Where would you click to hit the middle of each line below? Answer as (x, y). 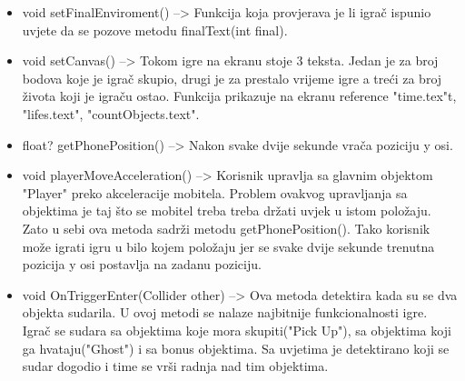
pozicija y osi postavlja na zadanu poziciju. (142, 264)
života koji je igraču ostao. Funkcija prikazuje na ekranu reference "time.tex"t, (239, 96)
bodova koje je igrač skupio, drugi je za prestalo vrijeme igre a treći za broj (232, 78)
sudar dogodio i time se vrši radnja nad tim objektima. (175, 366)
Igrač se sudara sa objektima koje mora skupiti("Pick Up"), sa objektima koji (237, 330)
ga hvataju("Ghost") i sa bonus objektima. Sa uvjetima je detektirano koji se (236, 348)
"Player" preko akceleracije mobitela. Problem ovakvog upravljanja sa (215, 192)
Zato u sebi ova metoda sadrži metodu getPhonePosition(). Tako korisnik (226, 228)
